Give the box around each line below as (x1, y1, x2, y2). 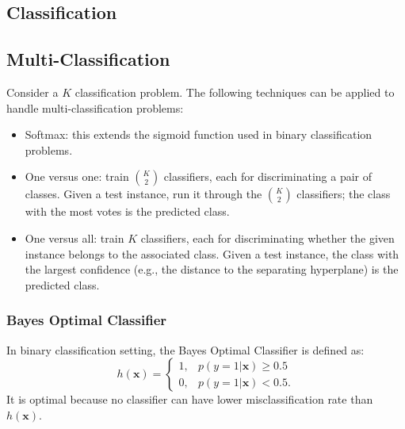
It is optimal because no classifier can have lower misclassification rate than (6, 391, 373, 408)
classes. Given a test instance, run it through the (25, 186, 262, 202)
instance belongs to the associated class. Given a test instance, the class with (25, 245, 399, 262)
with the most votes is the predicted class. (25, 203, 230, 220)
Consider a (6, 83, 59, 100)
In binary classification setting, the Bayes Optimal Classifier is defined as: (6, 341, 365, 358)
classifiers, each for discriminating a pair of (163, 168, 373, 185)
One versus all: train (25, 229, 124, 246)
